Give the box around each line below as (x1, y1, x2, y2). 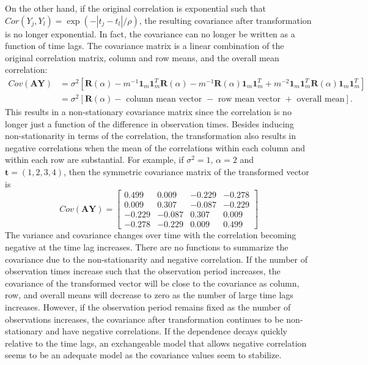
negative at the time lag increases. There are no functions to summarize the (5, 240, 289, 253)
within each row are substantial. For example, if (5, 153, 184, 166)
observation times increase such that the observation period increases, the (5, 265, 281, 277)
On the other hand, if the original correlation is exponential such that (5, 2, 266, 14)
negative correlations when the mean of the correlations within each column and (5, 141, 306, 154)
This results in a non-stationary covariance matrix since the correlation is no (5, 105, 292, 118)
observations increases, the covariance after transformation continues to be (5, 312, 284, 325)
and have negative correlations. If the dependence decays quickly (45, 325, 287, 337)
